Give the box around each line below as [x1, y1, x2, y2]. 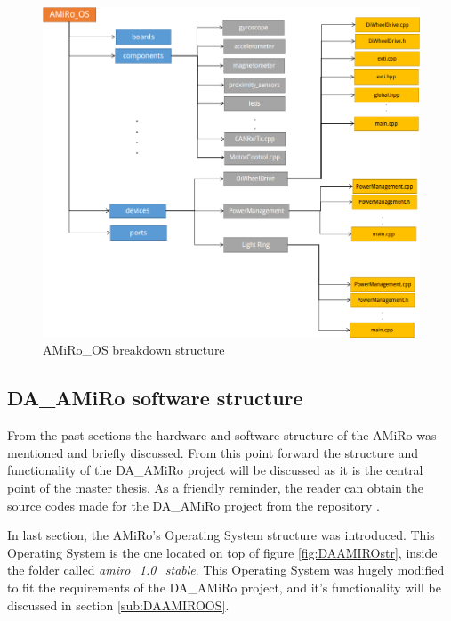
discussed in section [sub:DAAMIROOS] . [7, 595, 230, 614]
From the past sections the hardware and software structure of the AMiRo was [7, 426, 437, 445]
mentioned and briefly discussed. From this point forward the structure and [7, 443, 419, 462]
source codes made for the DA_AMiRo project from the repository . [7, 495, 380, 514]
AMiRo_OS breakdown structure [43, 340, 225, 359]
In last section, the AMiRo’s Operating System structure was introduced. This [7, 526, 435, 544]
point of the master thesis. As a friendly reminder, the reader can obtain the [7, 478, 423, 496]
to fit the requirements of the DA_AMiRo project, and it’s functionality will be [7, 577, 441, 596]
